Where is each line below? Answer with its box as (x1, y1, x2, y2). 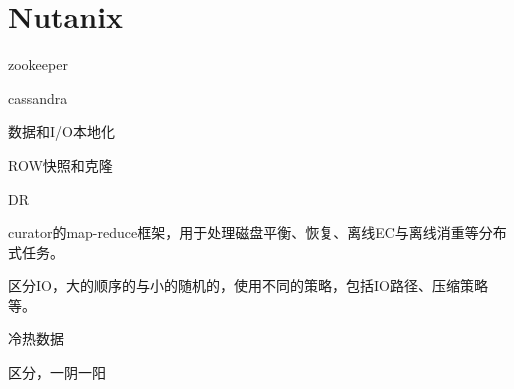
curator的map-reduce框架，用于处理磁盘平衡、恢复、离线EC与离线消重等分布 (8, 222, 507, 243)
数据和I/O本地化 (8, 121, 115, 142)
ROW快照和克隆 (8, 154, 113, 175)
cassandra (8, 87, 68, 108)
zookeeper (8, 54, 68, 75)
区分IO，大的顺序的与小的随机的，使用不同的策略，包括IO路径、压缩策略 (8, 275, 488, 296)
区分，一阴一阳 (8, 362, 106, 383)
